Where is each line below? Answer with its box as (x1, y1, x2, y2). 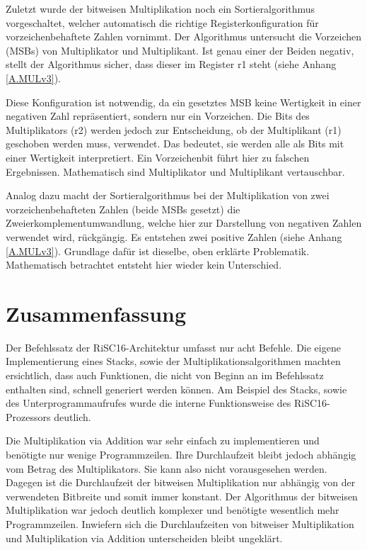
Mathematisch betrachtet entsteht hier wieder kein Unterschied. (6, 257, 282, 272)
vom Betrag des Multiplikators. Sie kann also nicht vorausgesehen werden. (6, 461, 327, 476)
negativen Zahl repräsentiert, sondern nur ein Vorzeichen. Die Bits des (6, 108, 310, 123)
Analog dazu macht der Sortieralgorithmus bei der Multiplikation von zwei (6, 188, 330, 203)
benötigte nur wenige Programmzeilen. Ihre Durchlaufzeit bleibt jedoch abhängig (6, 447, 356, 461)
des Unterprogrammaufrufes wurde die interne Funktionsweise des (6, 395, 291, 410)
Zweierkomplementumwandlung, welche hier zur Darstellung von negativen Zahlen (6, 215, 362, 230)
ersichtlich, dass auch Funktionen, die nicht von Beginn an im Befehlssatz (6, 368, 324, 382)
